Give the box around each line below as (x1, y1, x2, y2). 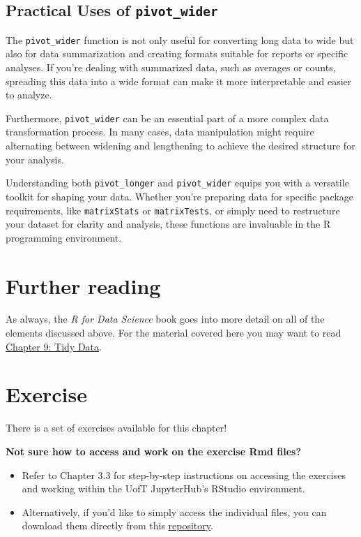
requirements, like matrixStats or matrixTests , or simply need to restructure (6, 203, 340, 217)
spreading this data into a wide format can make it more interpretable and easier (6, 73, 352, 88)
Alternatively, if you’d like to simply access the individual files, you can (22, 504, 327, 519)
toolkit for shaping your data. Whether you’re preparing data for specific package (6, 189, 354, 203)
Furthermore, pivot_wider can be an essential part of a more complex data (6, 110, 329, 125)
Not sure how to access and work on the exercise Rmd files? (6, 443, 302, 458)
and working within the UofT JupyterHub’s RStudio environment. (22, 481, 305, 496)
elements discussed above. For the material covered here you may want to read (6, 325, 341, 340)
